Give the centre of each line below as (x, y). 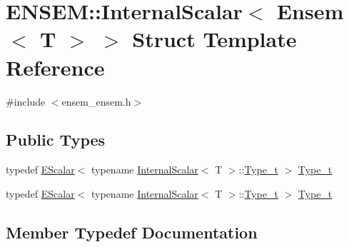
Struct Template (214, 39)
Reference (55, 67)
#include (26, 101)
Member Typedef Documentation (132, 232)
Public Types (56, 140)
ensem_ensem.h (96, 101)
